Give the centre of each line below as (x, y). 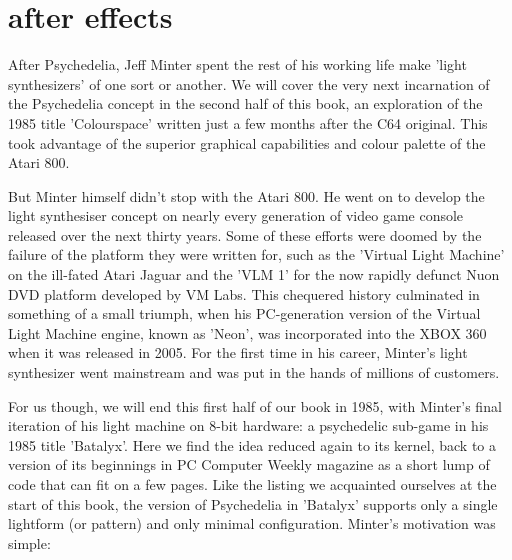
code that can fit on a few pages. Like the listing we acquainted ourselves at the (252, 484)
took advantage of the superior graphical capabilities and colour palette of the (247, 142)
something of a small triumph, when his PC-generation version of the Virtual (244, 313)
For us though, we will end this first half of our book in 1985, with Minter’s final (255, 405)
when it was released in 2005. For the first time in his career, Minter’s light (238, 352)
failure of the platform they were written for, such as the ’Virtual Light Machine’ (256, 254)
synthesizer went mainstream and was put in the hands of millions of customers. (254, 372)
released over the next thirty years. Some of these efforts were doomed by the (245, 234)
